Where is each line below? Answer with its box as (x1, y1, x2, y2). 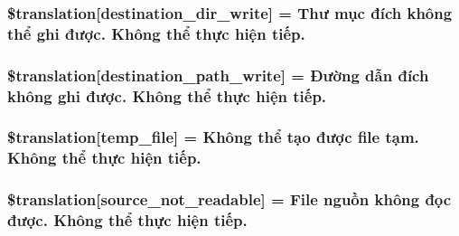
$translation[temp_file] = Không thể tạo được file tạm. (7, 126, 419, 148)
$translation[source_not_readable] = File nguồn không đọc (7, 188, 452, 211)
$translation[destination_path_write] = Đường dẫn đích (7, 63, 429, 86)
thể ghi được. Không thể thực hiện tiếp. (7, 22, 305, 44)
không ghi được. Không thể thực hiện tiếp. (7, 84, 327, 107)
